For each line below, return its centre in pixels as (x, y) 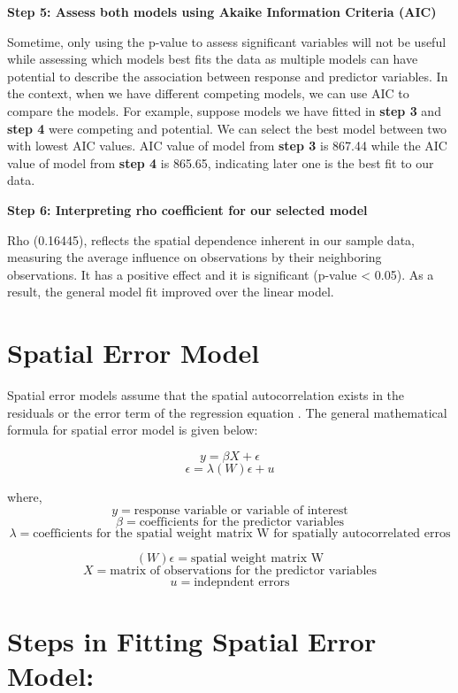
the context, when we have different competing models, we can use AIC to (208, 93)
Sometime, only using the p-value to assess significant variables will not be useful (227, 41)
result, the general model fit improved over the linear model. (171, 292)
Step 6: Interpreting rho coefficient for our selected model (187, 209)
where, (25, 496)
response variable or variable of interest (241, 511)
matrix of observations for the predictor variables (244, 571)
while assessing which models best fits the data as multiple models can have (213, 59)
